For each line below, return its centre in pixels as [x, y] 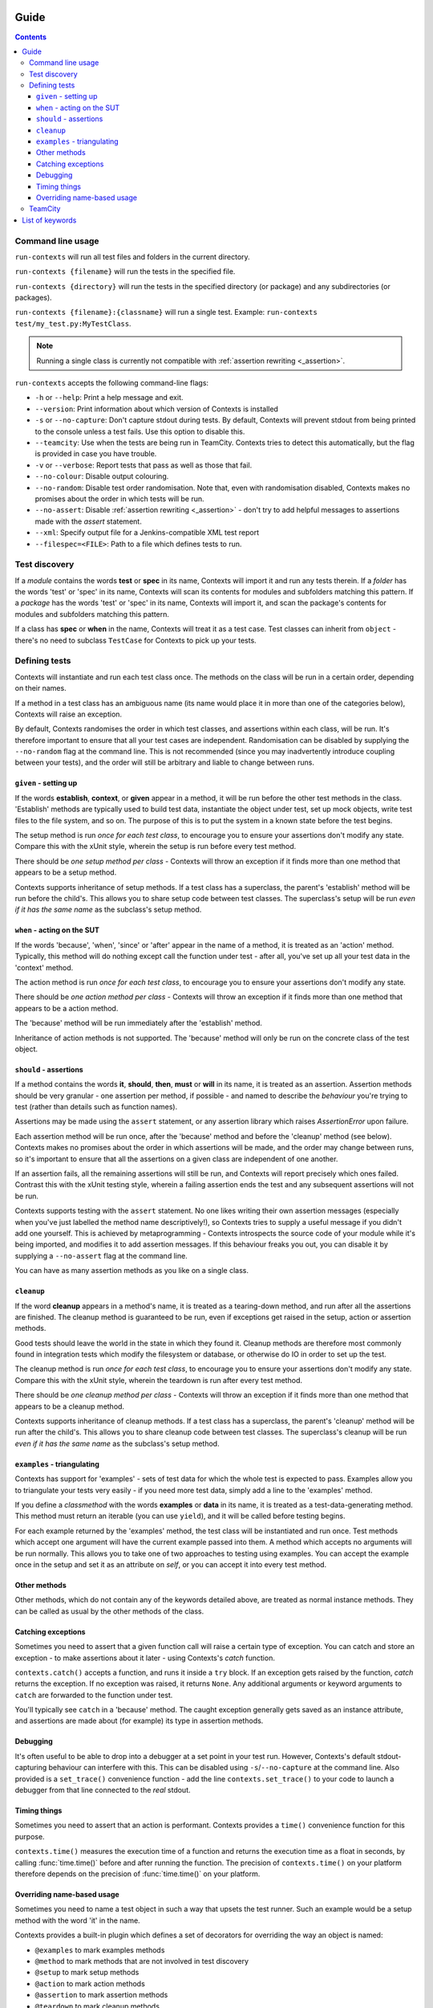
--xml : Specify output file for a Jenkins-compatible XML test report [147, 533]
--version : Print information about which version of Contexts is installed [156, 409]
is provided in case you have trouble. [96, 454]
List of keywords [49, 220]
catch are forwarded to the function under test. [94, 1695]
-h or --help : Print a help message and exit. [109, 398]
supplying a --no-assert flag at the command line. [101, 1255]
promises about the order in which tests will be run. [119, 499]
